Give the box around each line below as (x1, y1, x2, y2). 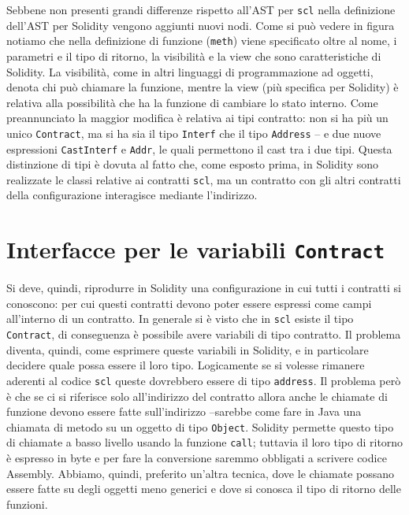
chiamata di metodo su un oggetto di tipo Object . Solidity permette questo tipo (6, 418, 394, 435)
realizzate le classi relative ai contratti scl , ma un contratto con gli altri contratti (6, 171, 401, 187)
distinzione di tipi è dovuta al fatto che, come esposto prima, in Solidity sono (6, 156, 379, 172)
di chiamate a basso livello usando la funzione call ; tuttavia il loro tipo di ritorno (6, 434, 403, 450)
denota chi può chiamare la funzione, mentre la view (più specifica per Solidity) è (6, 79, 399, 95)
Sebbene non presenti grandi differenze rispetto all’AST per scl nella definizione (6, 2, 396, 17)
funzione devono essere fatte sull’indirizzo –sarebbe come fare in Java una (6, 403, 362, 420)
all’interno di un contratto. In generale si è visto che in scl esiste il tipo (6, 310, 354, 327)
